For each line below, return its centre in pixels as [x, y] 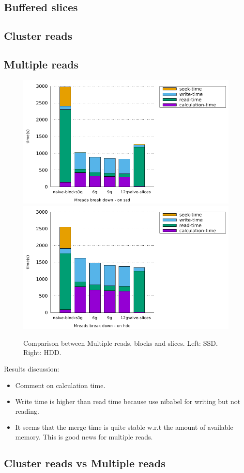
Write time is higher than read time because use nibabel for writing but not [128, 401]
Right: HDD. [42, 352]
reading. [27, 411]
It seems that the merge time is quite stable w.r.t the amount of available [124, 427]
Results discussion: [32, 368]
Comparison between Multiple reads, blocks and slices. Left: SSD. [121, 343]
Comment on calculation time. [60, 385]
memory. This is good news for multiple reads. [84, 436]
